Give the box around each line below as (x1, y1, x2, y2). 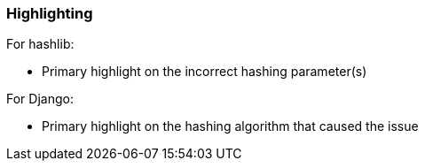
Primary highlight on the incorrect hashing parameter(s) (42, 64, 367, 80)
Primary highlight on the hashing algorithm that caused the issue (42, 118, 419, 134)
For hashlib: (6, 36, 75, 52)
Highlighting (6, 4, 93, 22)
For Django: (6, 91, 74, 107)
